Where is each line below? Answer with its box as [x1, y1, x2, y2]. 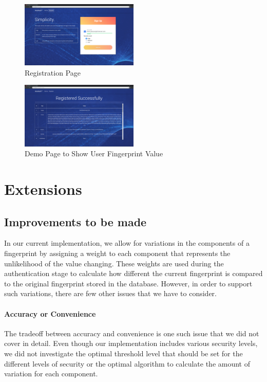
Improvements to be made [4, 213, 147, 229]
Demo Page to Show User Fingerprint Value [25, 148, 163, 159]
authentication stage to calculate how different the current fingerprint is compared [4, 268, 263, 279]
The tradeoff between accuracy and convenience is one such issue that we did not [4, 328, 259, 338]
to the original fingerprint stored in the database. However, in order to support [4, 278, 253, 288]
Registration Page [25, 67, 81, 78]
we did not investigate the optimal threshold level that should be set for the [4, 348, 243, 358]
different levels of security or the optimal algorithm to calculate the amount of [4, 358, 251, 369]
